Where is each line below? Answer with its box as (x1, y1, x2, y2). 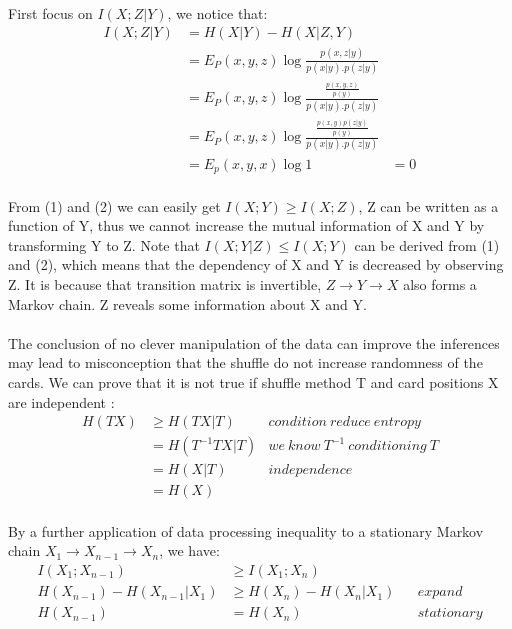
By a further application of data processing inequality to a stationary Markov (8, 520, 484, 541)
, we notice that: (167, 2, 268, 23)
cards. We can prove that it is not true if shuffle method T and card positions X (8, 371, 499, 392)
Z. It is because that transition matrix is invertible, (8, 273, 322, 294)
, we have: (159, 540, 220, 561)
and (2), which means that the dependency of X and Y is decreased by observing (8, 254, 504, 275)
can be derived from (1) (354, 234, 500, 255)
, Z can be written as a (358, 195, 499, 216)
